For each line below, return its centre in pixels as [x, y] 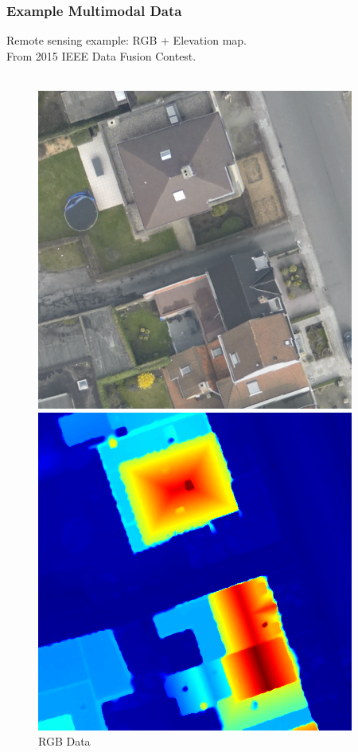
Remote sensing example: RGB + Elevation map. [126, 40]
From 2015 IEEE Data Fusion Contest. [101, 55]
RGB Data [64, 741]
